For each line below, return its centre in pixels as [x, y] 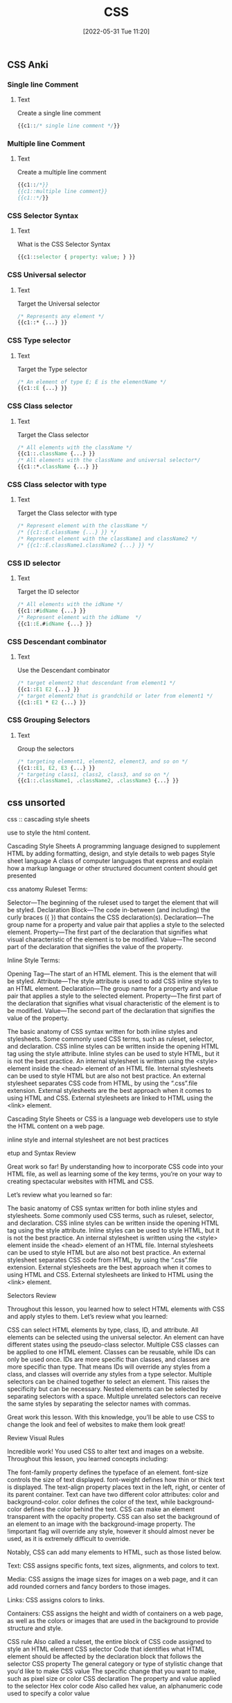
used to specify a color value [48, 1693]
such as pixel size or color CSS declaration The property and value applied [114, 1679]
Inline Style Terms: [34, 960]
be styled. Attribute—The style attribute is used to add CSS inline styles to [113, 981]
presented [22, 875]
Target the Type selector [52, 369]
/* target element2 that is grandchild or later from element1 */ [115, 696]
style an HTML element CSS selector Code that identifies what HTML [106, 1649]
